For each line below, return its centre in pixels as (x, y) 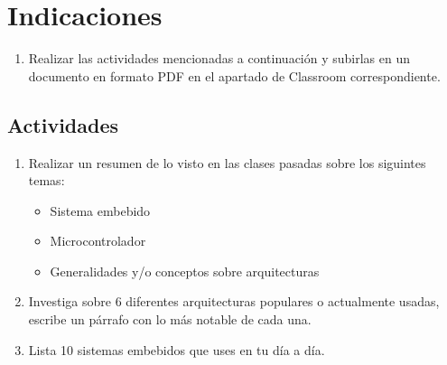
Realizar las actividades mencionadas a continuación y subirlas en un (219, 58)
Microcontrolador (98, 241)
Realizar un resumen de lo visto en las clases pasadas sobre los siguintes (227, 162)
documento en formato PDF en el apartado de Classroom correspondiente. (234, 75)
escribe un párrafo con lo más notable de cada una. (170, 319)
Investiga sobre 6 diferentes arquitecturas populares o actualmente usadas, (234, 301)
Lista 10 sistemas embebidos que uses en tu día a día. (177, 349)
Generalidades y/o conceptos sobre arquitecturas (185, 271)
